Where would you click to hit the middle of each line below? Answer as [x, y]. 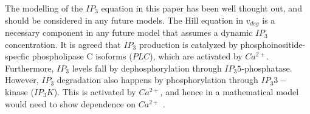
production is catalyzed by [188, 44]
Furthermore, [29, 68]
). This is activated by [95, 92]
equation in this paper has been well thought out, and [201, 8]
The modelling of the [44, 8]
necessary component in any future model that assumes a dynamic [129, 32]
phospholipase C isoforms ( [82, 56]
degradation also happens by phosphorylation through [157, 80]
